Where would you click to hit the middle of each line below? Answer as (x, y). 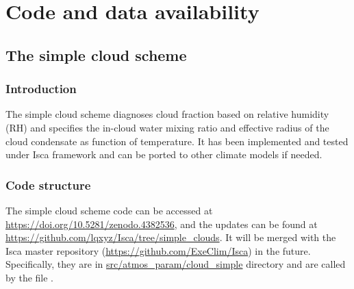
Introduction (41, 89)
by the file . (29, 277)
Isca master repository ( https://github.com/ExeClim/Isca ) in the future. (158, 250)
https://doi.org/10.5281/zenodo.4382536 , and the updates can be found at (162, 224)
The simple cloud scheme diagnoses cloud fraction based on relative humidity (167, 114)
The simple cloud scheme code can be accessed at (109, 210)
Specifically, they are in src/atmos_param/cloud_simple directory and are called (176, 264)
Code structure (48, 185)
